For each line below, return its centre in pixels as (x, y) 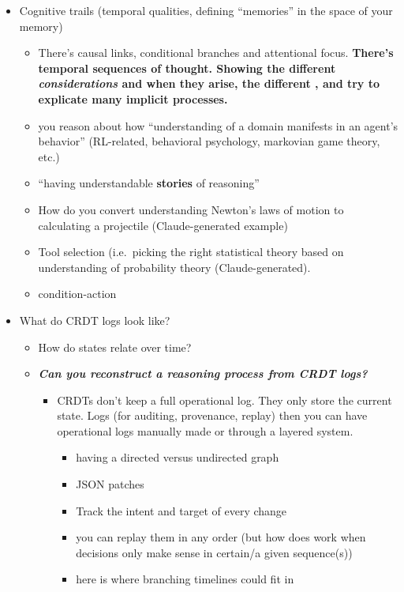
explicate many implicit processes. (133, 98)
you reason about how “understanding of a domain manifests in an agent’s (218, 125)
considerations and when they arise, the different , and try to (209, 83)
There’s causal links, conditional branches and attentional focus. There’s (216, 53)
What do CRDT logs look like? (95, 320)
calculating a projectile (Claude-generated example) (163, 225)
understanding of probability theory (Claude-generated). (174, 267)
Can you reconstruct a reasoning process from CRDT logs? (203, 373)
